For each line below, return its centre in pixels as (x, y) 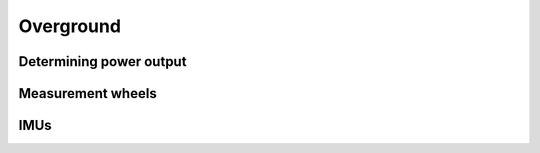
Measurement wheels (87, 93)
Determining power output (102, 61)
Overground (70, 26)
